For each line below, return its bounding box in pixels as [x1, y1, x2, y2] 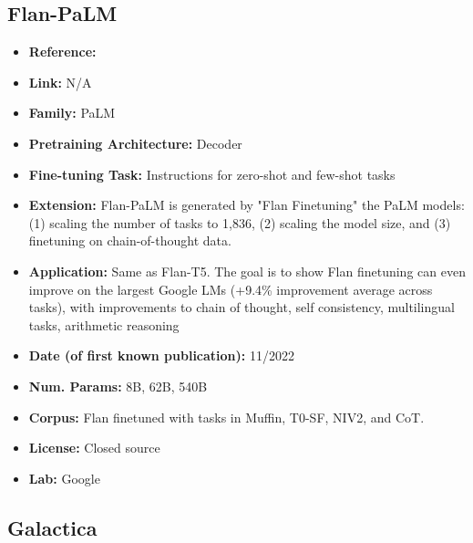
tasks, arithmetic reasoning [28, 315, 180, 334]
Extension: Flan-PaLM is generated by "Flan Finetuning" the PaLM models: [28, 195, 465, 214]
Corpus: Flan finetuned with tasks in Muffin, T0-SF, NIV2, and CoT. [28, 407, 425, 426]
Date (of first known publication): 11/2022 [28, 346, 294, 365]
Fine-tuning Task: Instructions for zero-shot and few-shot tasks [28, 164, 396, 183]
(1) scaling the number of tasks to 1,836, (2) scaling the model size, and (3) [28, 213, 451, 232]
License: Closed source [28, 438, 160, 457]
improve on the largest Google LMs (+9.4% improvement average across [28, 279, 433, 298]
